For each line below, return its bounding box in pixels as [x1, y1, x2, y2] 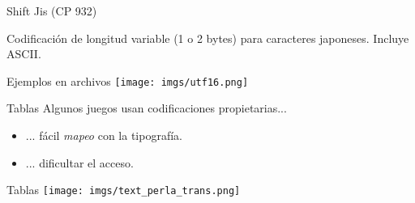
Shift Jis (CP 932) [6, 2, 97, 19]
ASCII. [6, 45, 41, 62]
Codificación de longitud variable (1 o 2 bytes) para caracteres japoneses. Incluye [6, 29, 409, 46]
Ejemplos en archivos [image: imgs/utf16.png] [6, 72, 249, 89]
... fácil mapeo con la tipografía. [25, 127, 182, 144]
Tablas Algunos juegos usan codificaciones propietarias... [6, 99, 287, 116]
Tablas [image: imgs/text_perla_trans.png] [6, 181, 241, 198]
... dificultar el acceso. [25, 154, 134, 171]
